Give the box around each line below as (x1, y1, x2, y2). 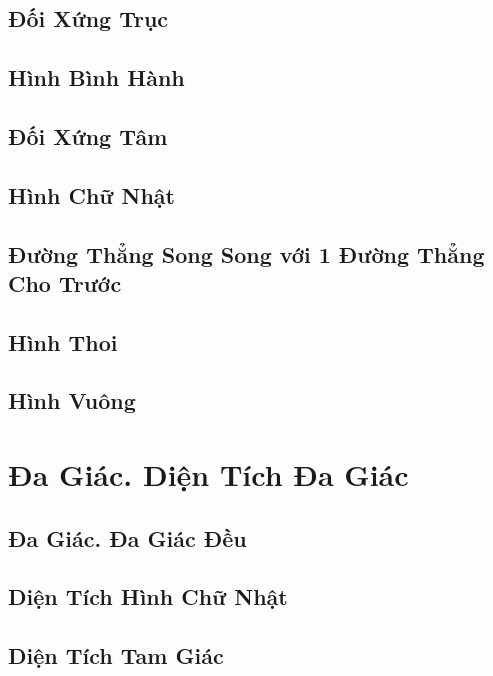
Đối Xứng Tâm (8, 120, 168, 151)
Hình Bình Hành (8, 62, 185, 93)
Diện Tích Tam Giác (8, 640, 224, 671)
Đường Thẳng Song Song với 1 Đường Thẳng (8, 238, 485, 269)
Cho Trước (8, 267, 122, 298)
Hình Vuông (8, 385, 136, 416)
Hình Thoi (8, 326, 118, 357)
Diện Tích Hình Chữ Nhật (8, 581, 288, 612)
